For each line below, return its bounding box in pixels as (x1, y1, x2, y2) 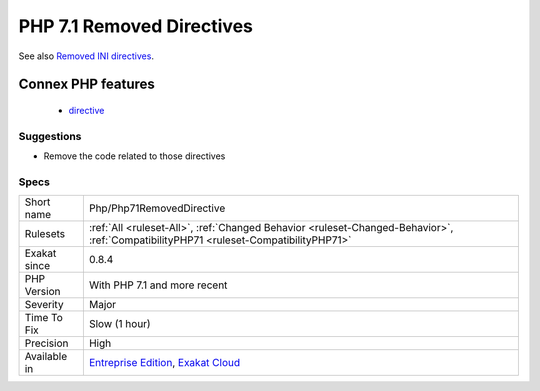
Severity (24, 298, 64, 312)
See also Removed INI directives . (18, 50, 155, 62)
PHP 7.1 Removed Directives (18, 15, 254, 37)
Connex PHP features (18, 76, 155, 93)
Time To (24, 311, 64, 325)
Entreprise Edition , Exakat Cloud (88, 356, 241, 370)
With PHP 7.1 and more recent (88, 278, 228, 292)
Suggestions (18, 129, 82, 143)
